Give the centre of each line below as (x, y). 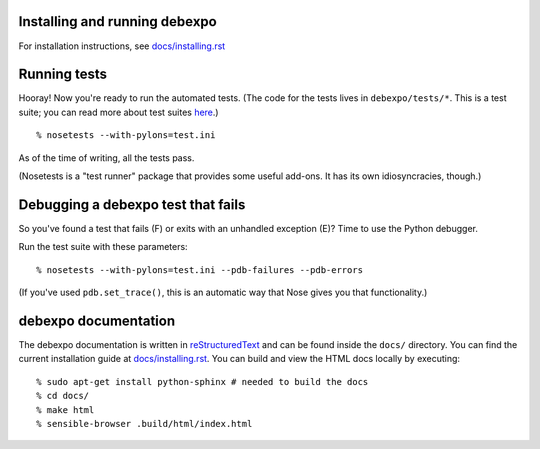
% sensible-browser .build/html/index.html (144, 423)
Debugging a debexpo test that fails (132, 204)
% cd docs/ (63, 396)
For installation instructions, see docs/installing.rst (122, 46)
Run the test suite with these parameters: (103, 247)
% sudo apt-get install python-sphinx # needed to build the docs (202, 381)
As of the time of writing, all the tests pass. (106, 157)
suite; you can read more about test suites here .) (118, 112)
